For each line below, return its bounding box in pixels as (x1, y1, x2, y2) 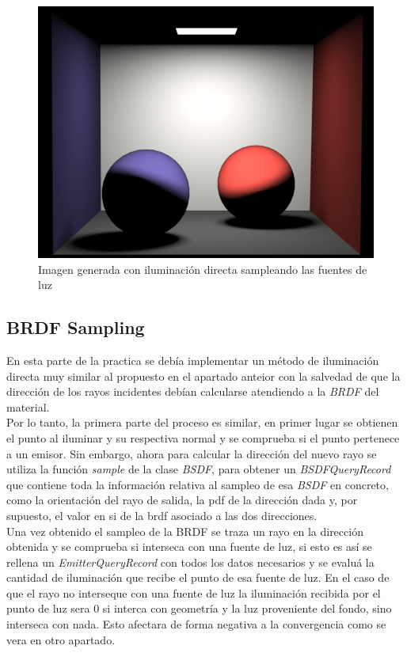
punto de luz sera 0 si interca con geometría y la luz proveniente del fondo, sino (6, 600, 392, 617)
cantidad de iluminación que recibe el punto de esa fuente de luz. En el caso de (6, 569, 390, 586)
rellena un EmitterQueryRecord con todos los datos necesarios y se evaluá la (6, 553, 375, 570)
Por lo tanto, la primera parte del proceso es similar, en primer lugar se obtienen (6, 414, 398, 431)
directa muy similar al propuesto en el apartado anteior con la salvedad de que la (6, 367, 401, 384)
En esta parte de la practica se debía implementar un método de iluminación (6, 351, 379, 368)
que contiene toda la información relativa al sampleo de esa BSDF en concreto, (6, 476, 389, 492)
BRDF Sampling (6, 315, 145, 340)
